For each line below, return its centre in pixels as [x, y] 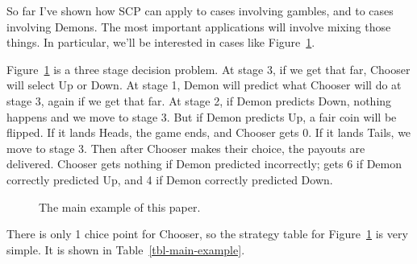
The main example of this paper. [120, 206]
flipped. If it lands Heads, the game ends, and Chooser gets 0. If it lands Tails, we [209, 132]
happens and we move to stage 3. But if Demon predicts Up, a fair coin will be [202, 116]
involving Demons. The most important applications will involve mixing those [199, 26]
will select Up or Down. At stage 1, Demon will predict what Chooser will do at [204, 85]
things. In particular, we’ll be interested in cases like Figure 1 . [161, 42]
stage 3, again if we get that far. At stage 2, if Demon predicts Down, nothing [199, 100]
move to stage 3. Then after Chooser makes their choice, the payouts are [186, 148]
